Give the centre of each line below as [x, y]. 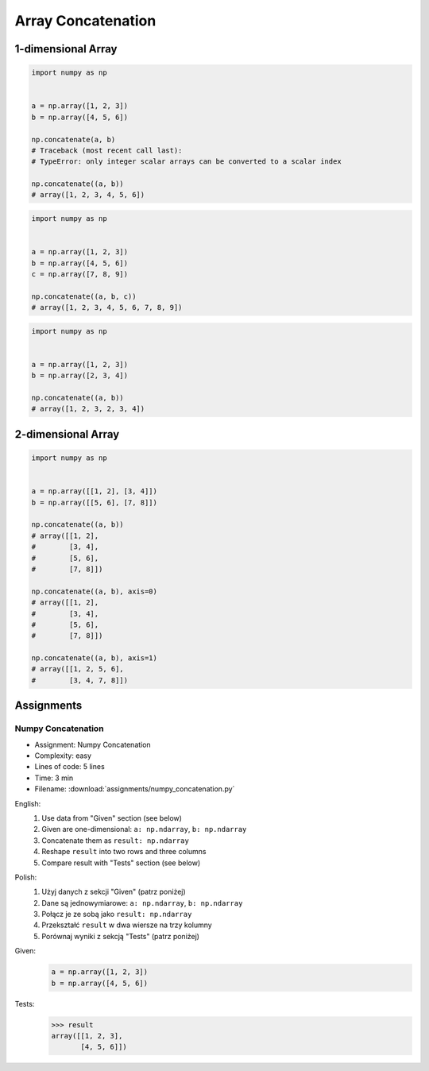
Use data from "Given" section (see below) [112, 818]
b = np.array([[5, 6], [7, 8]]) [95, 502]
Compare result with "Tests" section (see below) [121, 863]
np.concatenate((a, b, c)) [84, 296]
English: [28, 803]
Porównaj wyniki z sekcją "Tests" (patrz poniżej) [121, 936]
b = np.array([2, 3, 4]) [80, 376]
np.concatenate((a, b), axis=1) [95, 658]
